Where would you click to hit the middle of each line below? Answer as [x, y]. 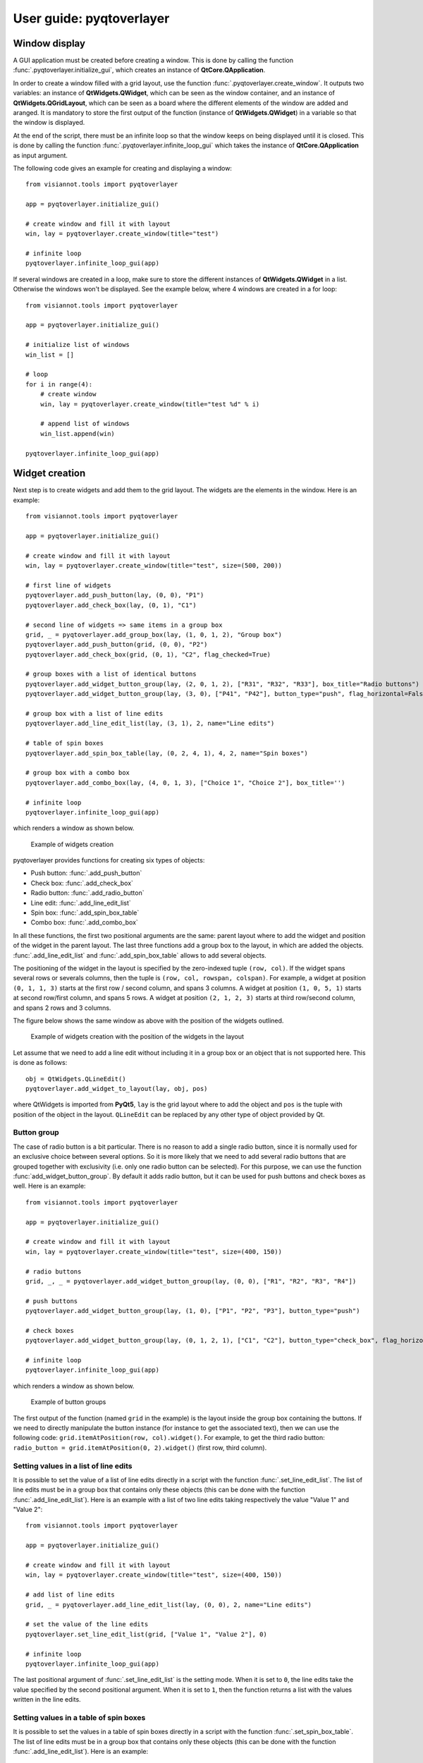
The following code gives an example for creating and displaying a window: [123, 168]
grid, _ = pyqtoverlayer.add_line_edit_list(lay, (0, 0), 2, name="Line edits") [169, 1605]
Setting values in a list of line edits [73, 1465]
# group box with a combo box [78, 773]
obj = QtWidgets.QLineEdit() [76, 1079]
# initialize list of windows [78, 345]
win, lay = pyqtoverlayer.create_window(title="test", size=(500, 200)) [154, 566]
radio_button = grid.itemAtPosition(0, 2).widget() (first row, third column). [140, 1447]
